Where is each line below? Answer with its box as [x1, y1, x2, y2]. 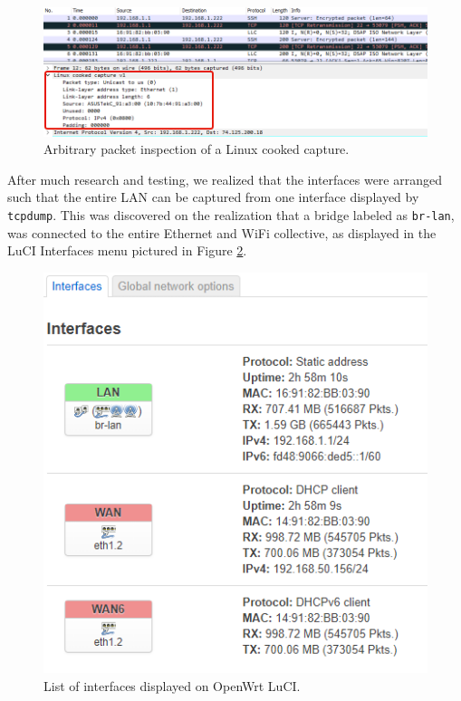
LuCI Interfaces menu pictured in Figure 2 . [7, 241, 247, 260]
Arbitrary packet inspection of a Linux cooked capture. [43, 139, 350, 158]
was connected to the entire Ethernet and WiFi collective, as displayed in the [7, 223, 437, 242]
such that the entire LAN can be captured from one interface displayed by [7, 187, 419, 206]
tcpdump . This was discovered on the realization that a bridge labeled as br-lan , [7, 206, 455, 225]
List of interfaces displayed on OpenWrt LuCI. [43, 676, 301, 695]
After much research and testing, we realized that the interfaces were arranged [7, 169, 442, 188]
